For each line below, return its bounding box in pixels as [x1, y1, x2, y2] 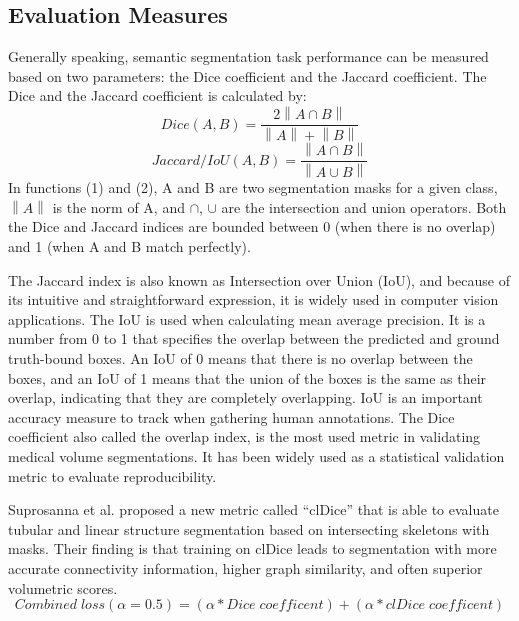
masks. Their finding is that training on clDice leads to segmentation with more [8, 538, 497, 559]
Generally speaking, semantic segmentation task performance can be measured [8, 46, 489, 67]
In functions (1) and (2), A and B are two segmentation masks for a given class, [8, 177, 498, 198]
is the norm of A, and [52, 196, 185, 217]
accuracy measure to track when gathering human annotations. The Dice [8, 406, 455, 427]
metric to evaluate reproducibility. [8, 465, 217, 486]
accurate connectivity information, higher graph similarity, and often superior [8, 557, 483, 578]
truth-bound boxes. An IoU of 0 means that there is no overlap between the [8, 348, 473, 369]
